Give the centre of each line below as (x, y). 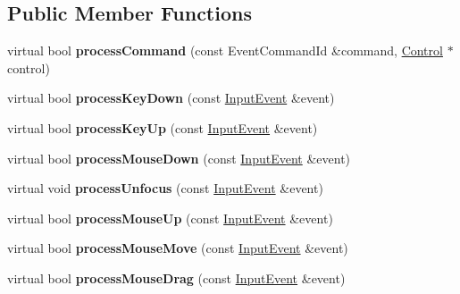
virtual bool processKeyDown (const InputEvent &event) (171, 98)
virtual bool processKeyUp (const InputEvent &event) (163, 127)
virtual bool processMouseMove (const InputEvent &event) (178, 248)
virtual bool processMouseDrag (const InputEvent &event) (176, 277)
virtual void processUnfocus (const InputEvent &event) (165, 188)
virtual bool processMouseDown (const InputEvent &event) (179, 158)
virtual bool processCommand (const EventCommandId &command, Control (225, 50)
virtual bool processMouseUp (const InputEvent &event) (170, 218)
